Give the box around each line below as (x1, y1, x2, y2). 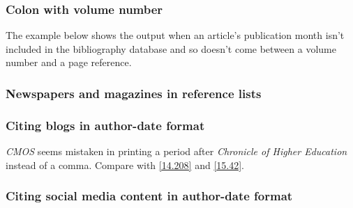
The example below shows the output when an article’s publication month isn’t (6, 28, 345, 42)
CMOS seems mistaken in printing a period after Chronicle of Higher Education (6, 144, 347, 159)
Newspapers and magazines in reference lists (6, 84, 262, 102)
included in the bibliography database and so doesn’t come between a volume (6, 41, 336, 56)
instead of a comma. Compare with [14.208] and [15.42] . (6, 157, 245, 172)
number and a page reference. (6, 55, 132, 70)
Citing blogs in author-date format (6, 116, 205, 134)
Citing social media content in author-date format (6, 187, 293, 205)
